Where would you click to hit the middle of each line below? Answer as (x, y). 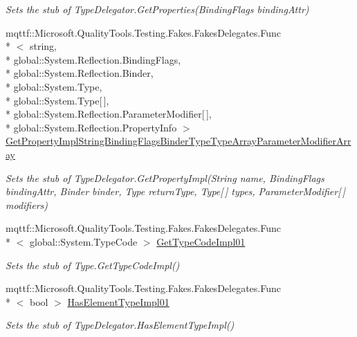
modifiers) (27, 204)
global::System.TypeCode (83, 241)
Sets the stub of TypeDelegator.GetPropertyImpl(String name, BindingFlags (165, 177)
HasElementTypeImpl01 (118, 301)
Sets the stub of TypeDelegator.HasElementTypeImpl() (120, 325)
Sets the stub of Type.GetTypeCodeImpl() (93, 265)
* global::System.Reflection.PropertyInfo (91, 127)
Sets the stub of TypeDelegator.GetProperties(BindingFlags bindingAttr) (157, 9)
